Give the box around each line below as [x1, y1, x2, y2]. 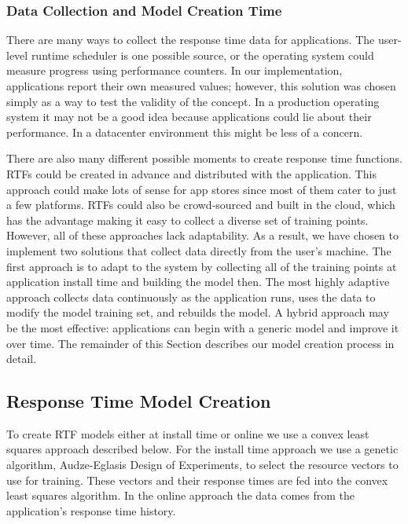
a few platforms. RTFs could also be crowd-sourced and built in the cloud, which [6, 196, 395, 213]
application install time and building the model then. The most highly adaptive [6, 273, 390, 290]
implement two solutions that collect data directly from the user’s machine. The [6, 242, 391, 258]
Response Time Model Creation [6, 389, 271, 413]
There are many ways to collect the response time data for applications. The [6, 31, 375, 48]
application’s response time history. [6, 502, 176, 519]
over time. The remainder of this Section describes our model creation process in [6, 335, 395, 351]
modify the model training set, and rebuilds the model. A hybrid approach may [6, 304, 389, 321]
